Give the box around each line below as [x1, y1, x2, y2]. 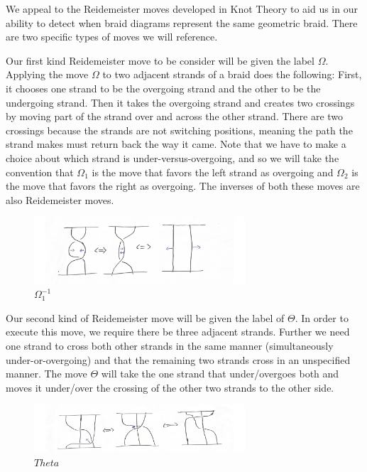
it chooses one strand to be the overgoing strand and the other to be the [6, 80, 321, 95]
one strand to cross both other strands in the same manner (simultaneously [6, 338, 334, 353]
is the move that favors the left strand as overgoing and [92, 164, 334, 179]
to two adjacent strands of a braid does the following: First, [102, 67, 362, 82]
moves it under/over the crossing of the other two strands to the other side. [6, 380, 334, 395]
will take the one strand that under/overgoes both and [101, 366, 339, 381]
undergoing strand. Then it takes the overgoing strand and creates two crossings [6, 95, 355, 109]
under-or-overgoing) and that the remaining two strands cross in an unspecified [6, 352, 351, 367]
